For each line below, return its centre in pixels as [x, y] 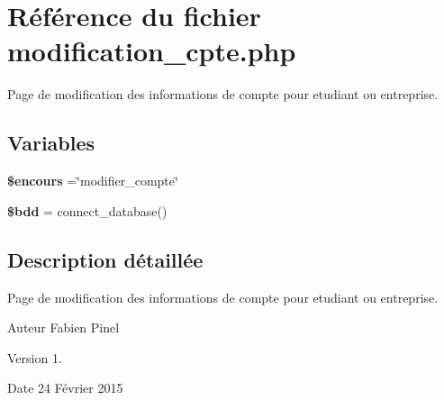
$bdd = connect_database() [87, 210]
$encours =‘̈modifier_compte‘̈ [93, 181]
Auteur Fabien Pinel [63, 327]
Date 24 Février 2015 [65, 388]
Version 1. [35, 357]
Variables [51, 143]
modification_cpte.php [152, 51]
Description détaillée [105, 259]
